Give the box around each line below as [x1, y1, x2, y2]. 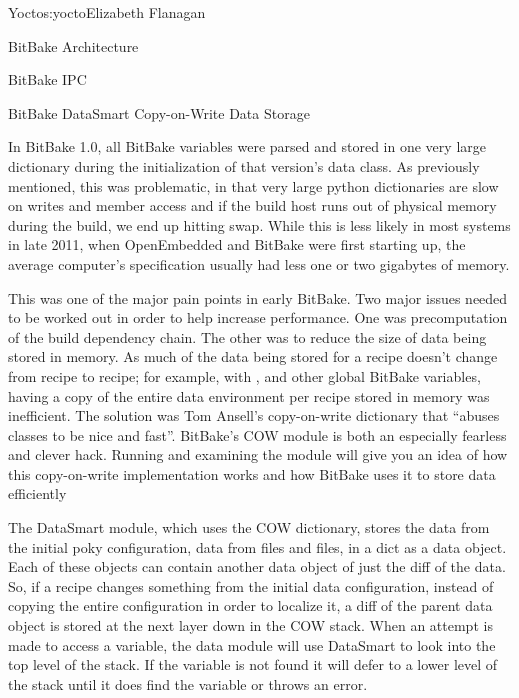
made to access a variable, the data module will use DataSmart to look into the [8, 634, 496, 655]
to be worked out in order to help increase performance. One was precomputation [8, 307, 508, 328]
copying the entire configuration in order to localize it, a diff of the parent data [8, 595, 493, 616]
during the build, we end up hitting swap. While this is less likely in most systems [8, 214, 511, 235]
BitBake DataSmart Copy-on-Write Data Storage [8, 102, 310, 123]
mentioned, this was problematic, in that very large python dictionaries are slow [8, 175, 499, 196]
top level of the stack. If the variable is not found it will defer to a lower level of [8, 654, 498, 675]
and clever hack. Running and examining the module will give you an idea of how [8, 444, 508, 465]
